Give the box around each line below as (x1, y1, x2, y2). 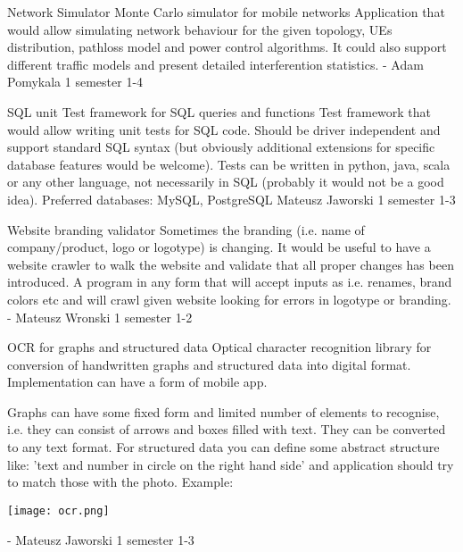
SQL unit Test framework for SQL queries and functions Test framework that (7, 102, 432, 121)
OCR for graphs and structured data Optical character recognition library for (7, 338, 432, 356)
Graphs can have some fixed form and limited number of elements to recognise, (7, 402, 440, 421)
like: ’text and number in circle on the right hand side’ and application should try (7, 455, 454, 473)
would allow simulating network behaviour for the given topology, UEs (7, 20, 393, 38)
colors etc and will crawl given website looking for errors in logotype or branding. (7, 289, 451, 308)
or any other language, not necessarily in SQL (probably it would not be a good (7, 172, 444, 191)
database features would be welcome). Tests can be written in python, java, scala (7, 155, 451, 173)
